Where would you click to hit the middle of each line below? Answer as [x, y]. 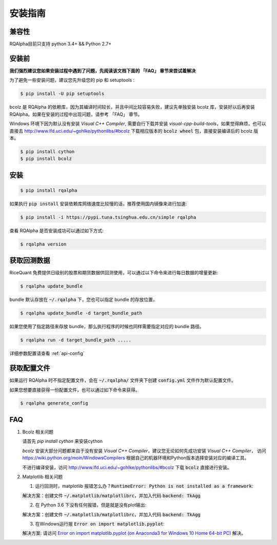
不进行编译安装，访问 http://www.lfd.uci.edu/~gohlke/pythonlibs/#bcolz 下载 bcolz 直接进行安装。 [127, 467]
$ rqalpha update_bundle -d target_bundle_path [81, 313]
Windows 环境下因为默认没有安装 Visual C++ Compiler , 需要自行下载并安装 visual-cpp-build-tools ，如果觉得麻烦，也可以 [138, 124]
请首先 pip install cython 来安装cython [62, 441]
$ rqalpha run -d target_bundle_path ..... [76, 340]
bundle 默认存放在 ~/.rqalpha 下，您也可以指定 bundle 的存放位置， [83, 299]
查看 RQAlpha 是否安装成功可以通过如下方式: [56, 230]
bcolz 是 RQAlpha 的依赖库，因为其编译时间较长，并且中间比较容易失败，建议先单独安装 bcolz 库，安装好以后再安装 [132, 107]
